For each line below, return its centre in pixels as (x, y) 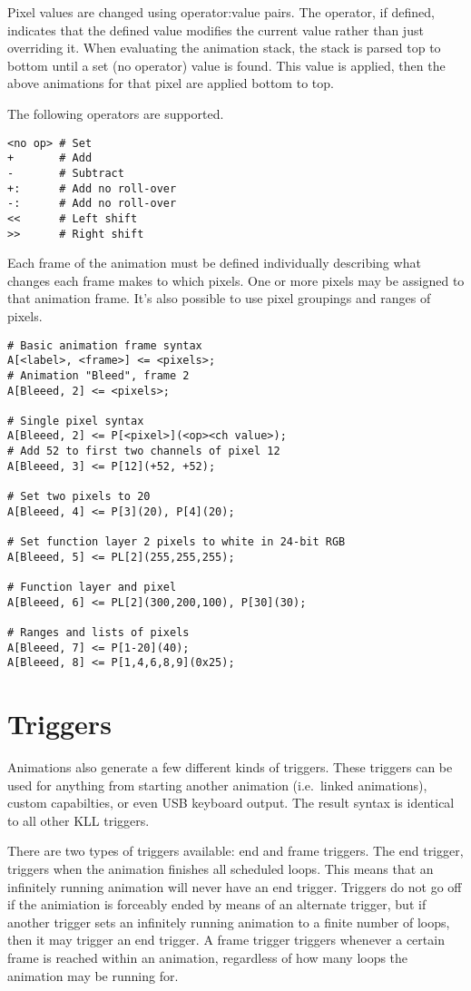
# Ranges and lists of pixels (98, 633)
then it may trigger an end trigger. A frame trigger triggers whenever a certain (226, 940)
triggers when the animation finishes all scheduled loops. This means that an (221, 869)
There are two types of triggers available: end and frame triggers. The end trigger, (235, 851)
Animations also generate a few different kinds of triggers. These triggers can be (230, 767)
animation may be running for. (93, 975)
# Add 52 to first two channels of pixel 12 (144, 451)
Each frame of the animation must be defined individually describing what (214, 263)
